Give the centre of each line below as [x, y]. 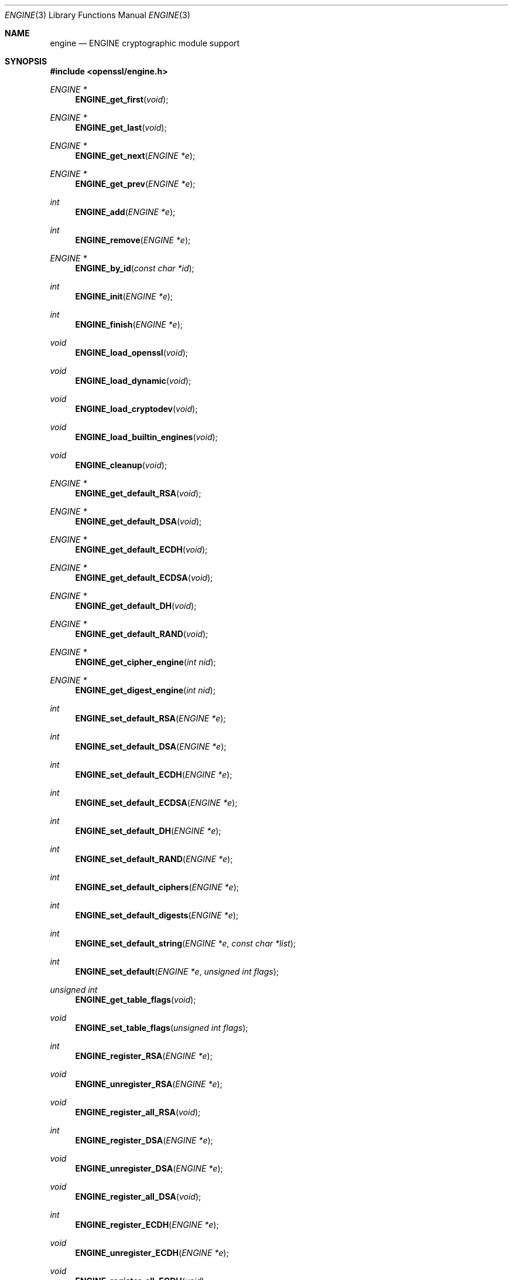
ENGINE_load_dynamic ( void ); [133, 381]
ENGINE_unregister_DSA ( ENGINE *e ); [149, 1168]
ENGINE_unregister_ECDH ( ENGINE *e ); [152, 1253]
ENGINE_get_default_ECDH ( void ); [141, 549]
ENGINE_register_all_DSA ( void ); [138, 1196]
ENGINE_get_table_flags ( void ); [136, 1000]
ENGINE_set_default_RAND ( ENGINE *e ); [154, 859]
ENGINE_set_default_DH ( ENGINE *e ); [148, 831]
